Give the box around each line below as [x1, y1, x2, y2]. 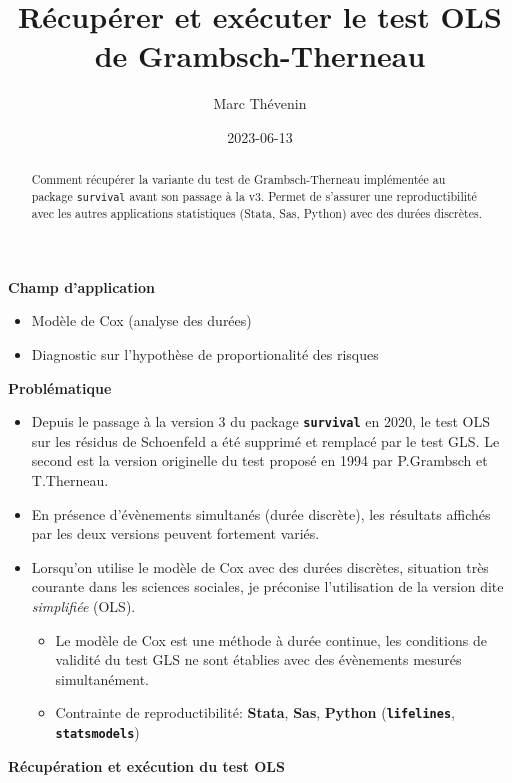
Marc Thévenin [213, 93, 307, 114]
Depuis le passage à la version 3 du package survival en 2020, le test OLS [31, 411, 491, 432]
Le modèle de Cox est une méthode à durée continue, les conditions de [55, 629, 487, 650]
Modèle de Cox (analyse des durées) [31, 310, 252, 331]
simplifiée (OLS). [31, 595, 136, 616]
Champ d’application [8, 276, 155, 297]
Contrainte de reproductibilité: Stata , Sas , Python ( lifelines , [55, 702, 456, 723]
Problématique [8, 377, 112, 398]
